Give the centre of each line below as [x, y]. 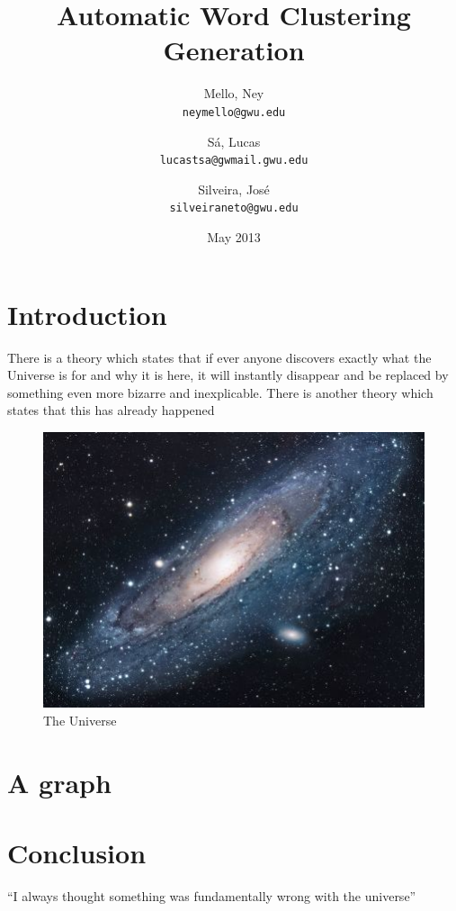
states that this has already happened [111, 410]
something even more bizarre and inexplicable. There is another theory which [220, 392]
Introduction [87, 314]
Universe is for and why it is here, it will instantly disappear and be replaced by [228, 375]
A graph [59, 782]
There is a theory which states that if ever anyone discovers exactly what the [219, 357]
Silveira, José [234, 189]
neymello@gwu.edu [234, 112]
